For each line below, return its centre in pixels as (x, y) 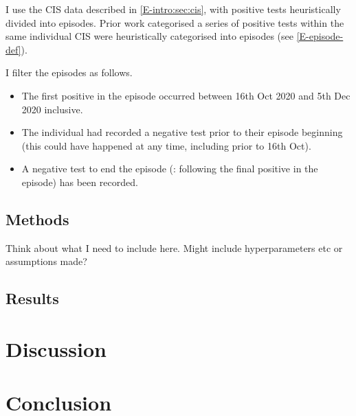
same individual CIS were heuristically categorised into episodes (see (149, 36)
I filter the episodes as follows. (69, 72)
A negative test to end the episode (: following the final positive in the (170, 169)
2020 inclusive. (52, 109)
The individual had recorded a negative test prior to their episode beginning (182, 132)
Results (32, 298)
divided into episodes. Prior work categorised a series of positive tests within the (175, 22)
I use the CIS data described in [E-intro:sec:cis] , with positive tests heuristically (173, 9)
